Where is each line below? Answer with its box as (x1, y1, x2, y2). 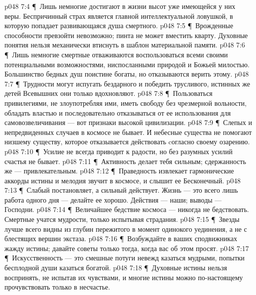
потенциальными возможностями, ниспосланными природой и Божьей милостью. (4, 59, 250, 69)
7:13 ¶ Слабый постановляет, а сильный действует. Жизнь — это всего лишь (4, 185, 238, 195)
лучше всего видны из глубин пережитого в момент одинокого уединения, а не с (4, 223, 247, 234)
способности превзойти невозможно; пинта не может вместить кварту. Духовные (4, 30, 248, 40)
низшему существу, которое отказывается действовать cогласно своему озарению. (4, 136, 250, 147)
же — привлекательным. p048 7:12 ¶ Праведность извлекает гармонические (4, 166, 234, 176)
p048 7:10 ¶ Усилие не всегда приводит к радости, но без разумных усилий (4, 146, 233, 156)
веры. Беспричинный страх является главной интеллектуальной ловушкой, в (4, 10, 233, 21)
